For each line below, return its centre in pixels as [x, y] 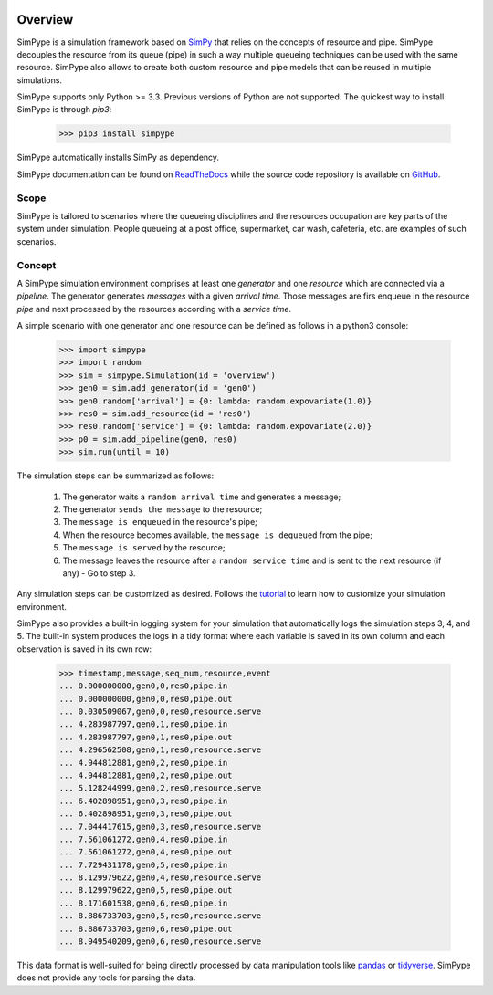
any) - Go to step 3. [99, 573]
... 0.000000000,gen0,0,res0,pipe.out [146, 699]
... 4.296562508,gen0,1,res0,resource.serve [160, 750]
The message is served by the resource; [144, 548]
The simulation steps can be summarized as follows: [115, 476]
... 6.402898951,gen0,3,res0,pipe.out [146, 814]
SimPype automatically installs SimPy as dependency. [118, 157]
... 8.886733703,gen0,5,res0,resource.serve [160, 916]
